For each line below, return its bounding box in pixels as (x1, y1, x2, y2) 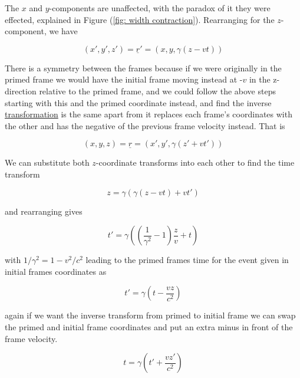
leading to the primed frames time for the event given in (85, 254, 289, 266)
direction (5, 84, 37, 97)
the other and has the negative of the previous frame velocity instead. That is (5, 119, 285, 132)
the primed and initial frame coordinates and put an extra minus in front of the (5, 320, 293, 333)
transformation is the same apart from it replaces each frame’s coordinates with (5, 108, 292, 120)
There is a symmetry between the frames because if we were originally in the (5, 61, 282, 74)
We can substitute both (5, 156, 90, 169)
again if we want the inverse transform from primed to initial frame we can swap (5, 309, 296, 321)
